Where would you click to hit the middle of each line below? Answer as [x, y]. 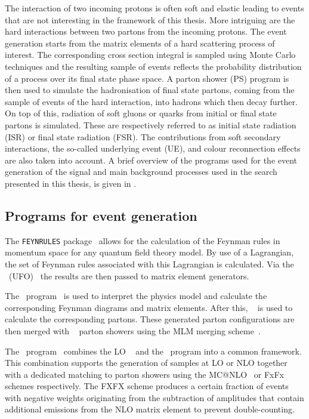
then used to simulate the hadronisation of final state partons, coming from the [150, 90]
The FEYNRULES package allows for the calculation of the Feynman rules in [143, 240]
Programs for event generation [101, 215]
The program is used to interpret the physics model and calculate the [136, 296]
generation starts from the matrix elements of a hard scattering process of [140, 43]
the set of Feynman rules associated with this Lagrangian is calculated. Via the [149, 264]
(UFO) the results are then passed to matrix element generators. [129, 275]
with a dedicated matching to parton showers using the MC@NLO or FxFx [145, 374]
